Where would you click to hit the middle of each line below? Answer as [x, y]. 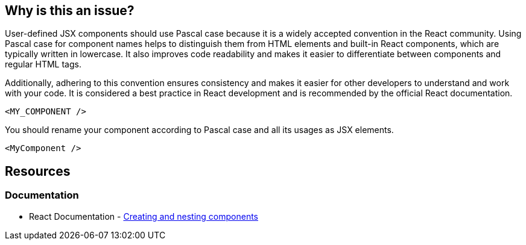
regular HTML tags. [43, 64]
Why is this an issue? [70, 11]
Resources [38, 171]
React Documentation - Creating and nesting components [144, 216]
